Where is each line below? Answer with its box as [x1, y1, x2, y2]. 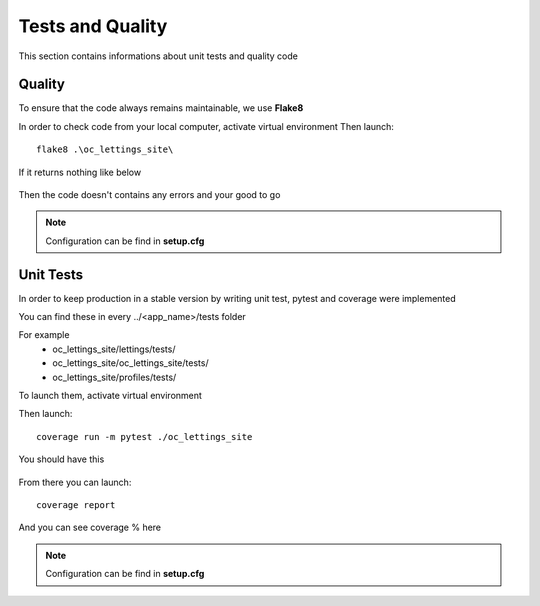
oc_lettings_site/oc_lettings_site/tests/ [52, 357, 209, 369]
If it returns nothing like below [18, 166, 142, 178]
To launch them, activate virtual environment [18, 390, 202, 402]
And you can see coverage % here [18, 521, 162, 534]
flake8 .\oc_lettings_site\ [36, 144, 174, 155]
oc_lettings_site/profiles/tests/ [52, 371, 177, 383]
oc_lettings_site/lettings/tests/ [52, 343, 176, 355]
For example [18, 329, 70, 341]
